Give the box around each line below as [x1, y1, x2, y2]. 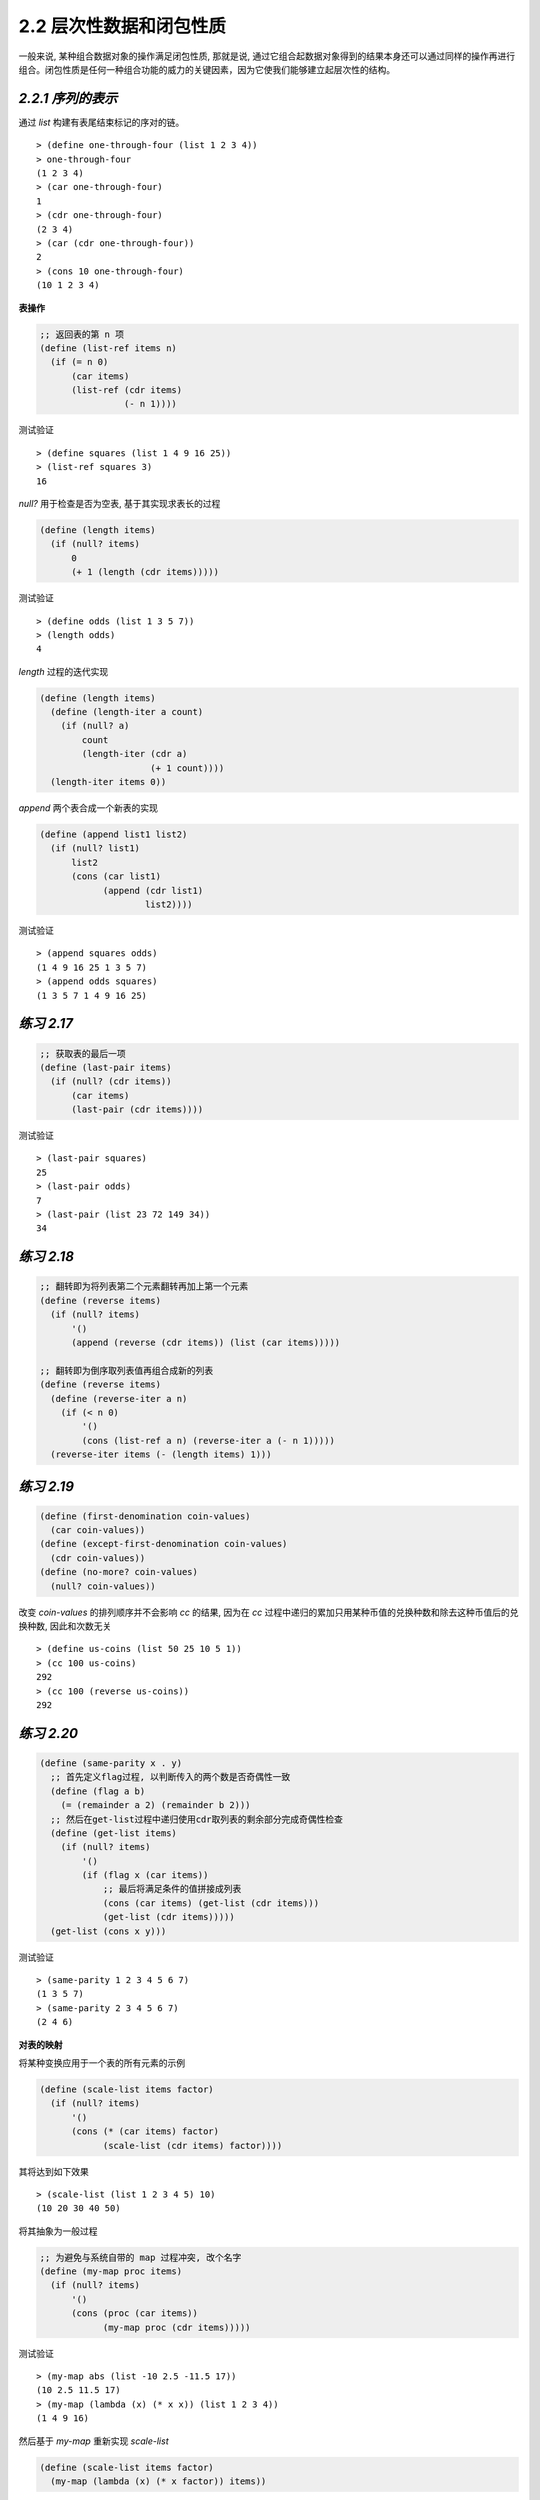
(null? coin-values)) [50, 1580, 157, 1592]
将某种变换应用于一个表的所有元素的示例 [18, 2056, 185, 2069]
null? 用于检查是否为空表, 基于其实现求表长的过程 [18, 498, 221, 510]
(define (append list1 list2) [39, 829, 188, 840]
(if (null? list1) [50, 843, 140, 854]
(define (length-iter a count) [50, 706, 204, 718]
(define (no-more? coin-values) [39, 1566, 199, 1578]
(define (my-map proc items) [39, 2266, 183, 2277]
